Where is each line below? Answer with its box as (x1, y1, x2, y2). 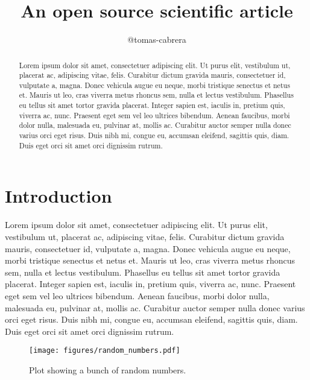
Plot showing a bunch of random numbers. (29, 363, 186, 376)
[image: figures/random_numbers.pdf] (29, 346, 180, 355)
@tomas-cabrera (127, 33, 186, 46)
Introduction (5, 183, 112, 208)
